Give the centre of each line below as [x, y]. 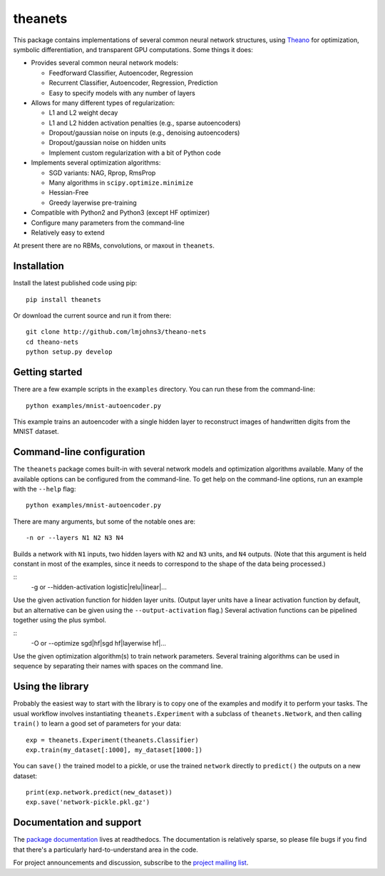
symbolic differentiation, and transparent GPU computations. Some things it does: [133, 49]
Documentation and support [77, 823]
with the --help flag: [45, 489]
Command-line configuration [79, 452]
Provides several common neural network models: [104, 63]
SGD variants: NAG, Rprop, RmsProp [102, 173]
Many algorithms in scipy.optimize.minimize [121, 183]
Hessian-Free [69, 193]
